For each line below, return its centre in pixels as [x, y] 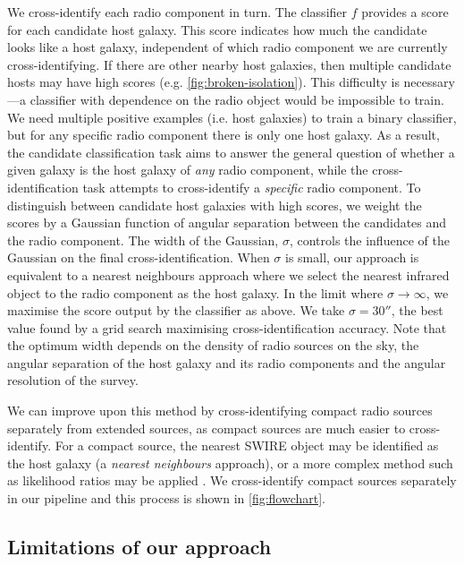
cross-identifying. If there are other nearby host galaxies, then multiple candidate [229, 64]
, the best [417, 310]
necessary [429, 82]
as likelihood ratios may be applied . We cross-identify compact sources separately [232, 480]
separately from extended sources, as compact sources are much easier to [207, 428]
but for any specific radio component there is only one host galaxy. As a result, [224, 135]
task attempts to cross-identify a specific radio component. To [252, 187]
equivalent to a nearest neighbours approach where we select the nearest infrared [228, 274]
